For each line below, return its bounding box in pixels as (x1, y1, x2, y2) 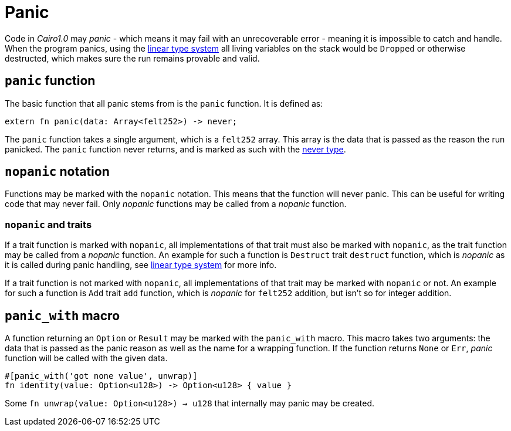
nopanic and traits (5, 218, 92, 230)
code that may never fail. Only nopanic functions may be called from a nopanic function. (5, 199, 347, 209)
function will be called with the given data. (5, 353, 168, 364)
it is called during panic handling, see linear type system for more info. (5, 260, 277, 270)
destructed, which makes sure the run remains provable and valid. (5, 53, 260, 63)
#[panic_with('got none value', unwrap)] (5, 371, 198, 381)
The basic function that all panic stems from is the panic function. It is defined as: (5, 98, 323, 108)
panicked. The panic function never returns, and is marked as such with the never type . (5, 144, 346, 154)
